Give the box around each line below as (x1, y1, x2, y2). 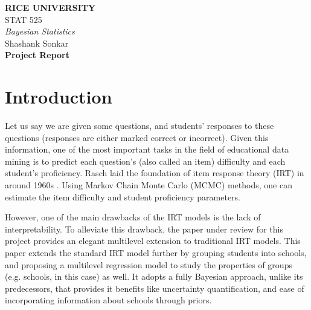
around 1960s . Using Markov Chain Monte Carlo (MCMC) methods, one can (5, 179, 292, 191)
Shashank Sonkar (5, 36, 69, 49)
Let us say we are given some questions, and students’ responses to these (5, 119, 274, 132)
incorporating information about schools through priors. (5, 294, 212, 306)
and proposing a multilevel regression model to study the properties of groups (5, 258, 292, 271)
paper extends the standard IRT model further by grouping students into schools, (5, 246, 307, 259)
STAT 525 (5, 13, 42, 25)
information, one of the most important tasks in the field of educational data (5, 143, 289, 156)
